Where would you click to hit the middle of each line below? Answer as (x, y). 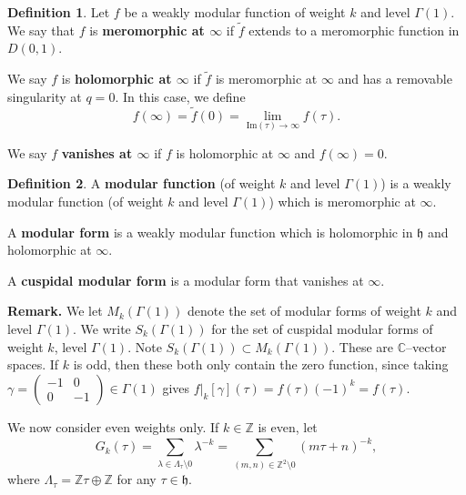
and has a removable (395, 79)
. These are (363, 346)
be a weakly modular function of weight (235, 12)
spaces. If (33, 364)
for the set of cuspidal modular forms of (322, 328)
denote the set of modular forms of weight (304, 311)
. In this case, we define (180, 96)
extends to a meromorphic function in (354, 30)
